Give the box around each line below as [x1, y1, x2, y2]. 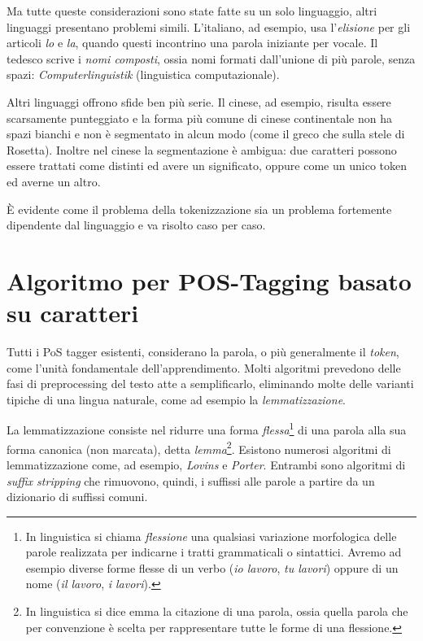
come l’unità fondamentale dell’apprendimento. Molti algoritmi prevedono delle [7, 359, 401, 376]
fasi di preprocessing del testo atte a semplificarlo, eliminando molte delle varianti [7, 375, 414, 392]
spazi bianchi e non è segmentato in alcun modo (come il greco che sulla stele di [7, 125, 405, 142]
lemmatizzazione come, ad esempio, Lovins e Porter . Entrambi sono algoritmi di [7, 456, 406, 473]
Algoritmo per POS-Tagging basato [7, 264, 412, 297]
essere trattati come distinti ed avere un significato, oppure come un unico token [7, 157, 407, 174]
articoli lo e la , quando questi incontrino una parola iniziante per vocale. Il [7, 34, 378, 51]
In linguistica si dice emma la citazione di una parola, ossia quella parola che [25, 603, 408, 620]
